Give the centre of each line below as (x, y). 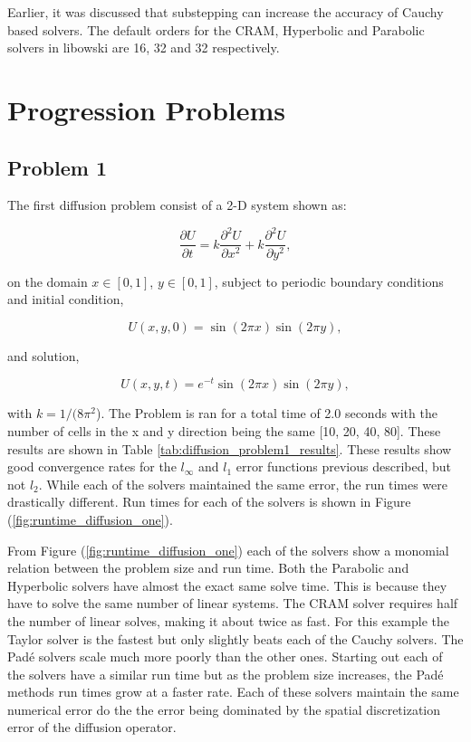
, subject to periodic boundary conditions (329, 281)
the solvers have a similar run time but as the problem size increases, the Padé (226, 674)
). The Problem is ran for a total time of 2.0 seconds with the (266, 413)
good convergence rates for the (92, 466)
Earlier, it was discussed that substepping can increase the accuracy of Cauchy (226, 12)
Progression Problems (147, 109)
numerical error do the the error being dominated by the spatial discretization (224, 709)
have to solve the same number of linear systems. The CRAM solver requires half (233, 603)
